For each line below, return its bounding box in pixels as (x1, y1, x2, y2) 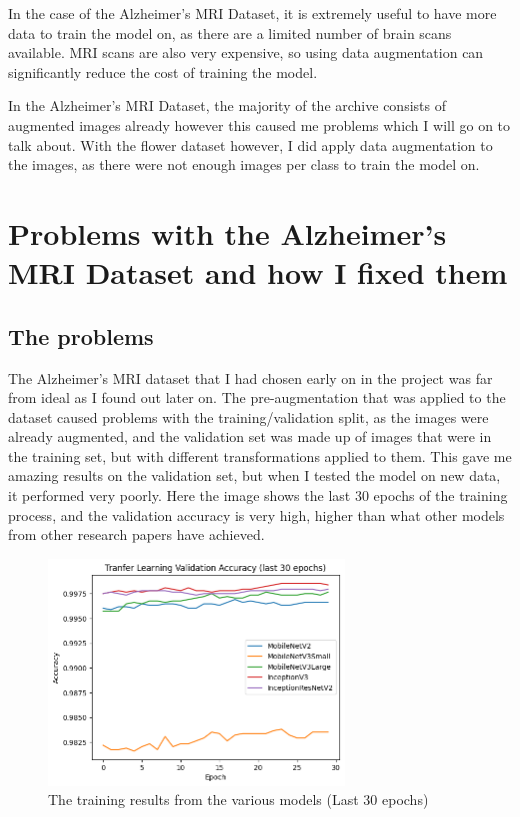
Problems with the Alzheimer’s (8, 212, 447, 253)
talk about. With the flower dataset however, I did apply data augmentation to (8, 134, 493, 155)
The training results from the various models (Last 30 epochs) (48, 789, 429, 810)
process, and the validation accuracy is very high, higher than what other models (8, 504, 505, 525)
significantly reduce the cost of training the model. (8, 61, 318, 82)
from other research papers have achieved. (8, 524, 265, 545)
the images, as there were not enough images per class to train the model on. (8, 154, 480, 175)
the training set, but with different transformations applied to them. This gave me (8, 445, 512, 466)
